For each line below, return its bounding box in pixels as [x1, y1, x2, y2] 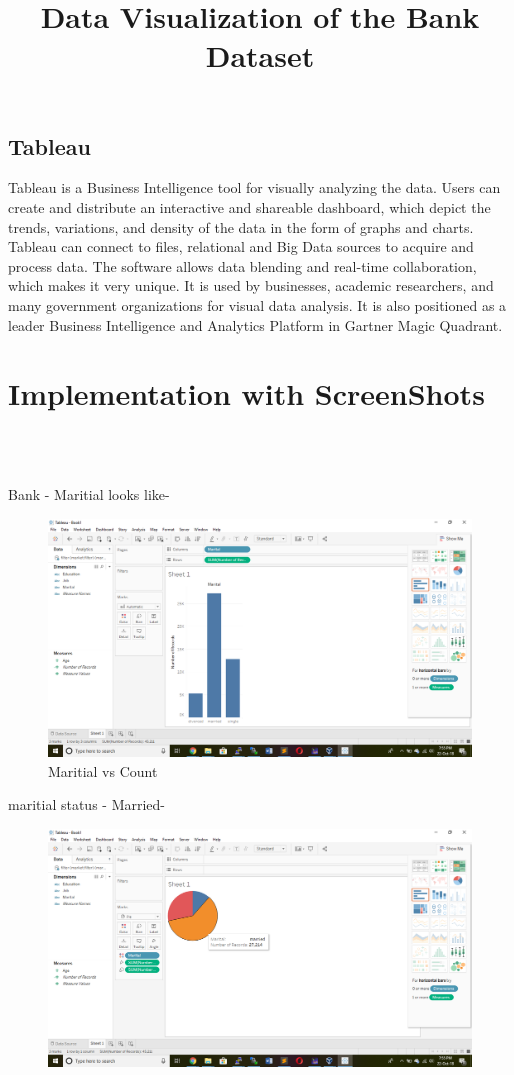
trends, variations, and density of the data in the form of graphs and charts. [8, 216, 474, 237]
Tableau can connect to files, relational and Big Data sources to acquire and [8, 236, 474, 257]
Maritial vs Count [48, 760, 158, 781]
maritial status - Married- [8, 794, 165, 815]
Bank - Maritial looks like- [8, 484, 170, 505]
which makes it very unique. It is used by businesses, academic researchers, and [8, 275, 494, 296]
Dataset [205, 35, 315, 76]
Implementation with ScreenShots [8, 373, 485, 414]
